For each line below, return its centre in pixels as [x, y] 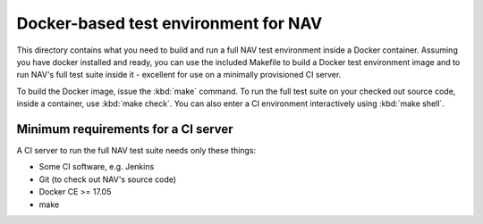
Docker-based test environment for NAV [169, 23]
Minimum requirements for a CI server [125, 129]
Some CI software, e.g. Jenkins [97, 167]
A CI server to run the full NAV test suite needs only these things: [136, 151]
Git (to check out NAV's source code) [108, 179]
